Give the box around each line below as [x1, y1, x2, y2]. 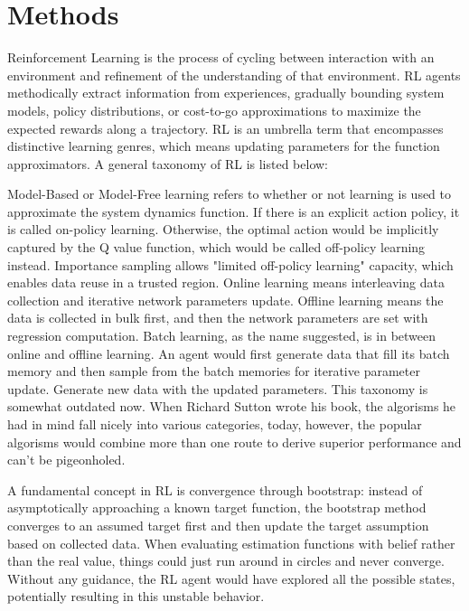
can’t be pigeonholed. [7, 450, 126, 469]
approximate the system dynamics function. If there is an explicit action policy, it [7, 202, 460, 221]
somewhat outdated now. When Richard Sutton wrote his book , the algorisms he [7, 397, 456, 416]
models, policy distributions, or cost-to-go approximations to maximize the [7, 100, 421, 119]
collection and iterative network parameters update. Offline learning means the [7, 290, 444, 309]
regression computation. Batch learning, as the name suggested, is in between [7, 326, 436, 345]
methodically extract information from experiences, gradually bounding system [7, 83, 445, 102]
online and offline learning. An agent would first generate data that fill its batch [7, 343, 450, 362]
